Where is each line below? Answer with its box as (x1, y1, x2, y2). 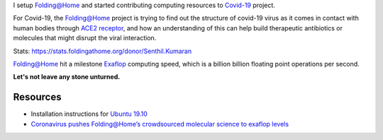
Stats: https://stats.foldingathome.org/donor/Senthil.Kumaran (13, 47, 191, 55)
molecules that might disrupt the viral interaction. (13, 34, 157, 42)
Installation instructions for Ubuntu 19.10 (30, 110, 148, 118)
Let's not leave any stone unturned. (13, 73, 121, 81)
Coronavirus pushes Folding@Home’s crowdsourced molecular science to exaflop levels (30, 119, 289, 128)
